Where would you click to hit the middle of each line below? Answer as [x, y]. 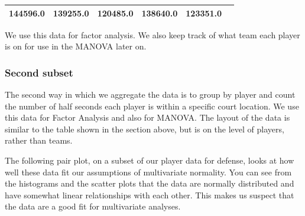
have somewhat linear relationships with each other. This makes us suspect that [150, 195]
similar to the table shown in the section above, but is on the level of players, [145, 129]
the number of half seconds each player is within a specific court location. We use [152, 106]
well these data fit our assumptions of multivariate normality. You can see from [148, 172]
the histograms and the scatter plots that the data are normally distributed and [150, 183]
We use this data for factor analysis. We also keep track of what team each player [152, 34]
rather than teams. [39, 140]
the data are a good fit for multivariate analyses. [93, 206]
